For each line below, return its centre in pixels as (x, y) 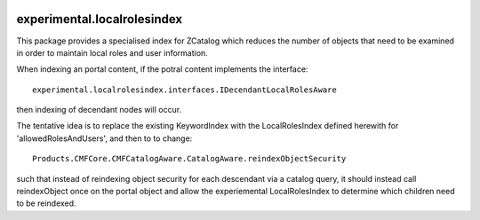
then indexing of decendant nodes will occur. (99, 110)
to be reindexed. (46, 203)
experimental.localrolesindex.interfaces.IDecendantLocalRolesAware (184, 90)
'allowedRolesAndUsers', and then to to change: (104, 138)
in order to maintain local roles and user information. (112, 52)
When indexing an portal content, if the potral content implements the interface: (162, 69)
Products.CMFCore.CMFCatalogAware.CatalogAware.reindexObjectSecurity (189, 159)
